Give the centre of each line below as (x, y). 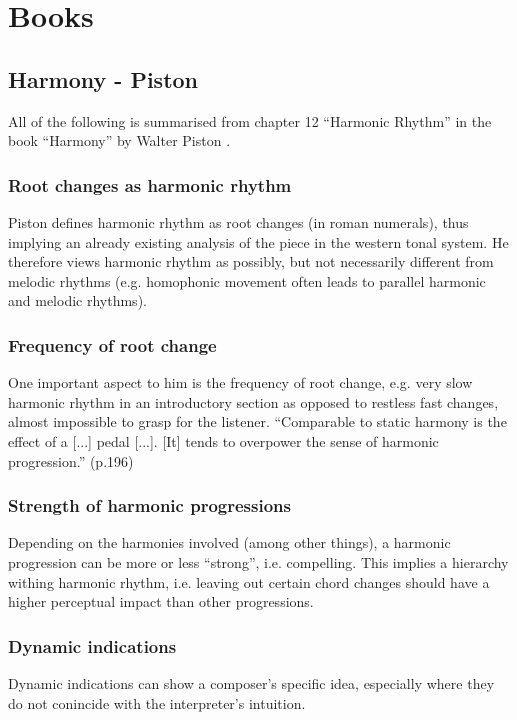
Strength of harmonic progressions (149, 505)
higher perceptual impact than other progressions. (161, 601)
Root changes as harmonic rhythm (150, 184)
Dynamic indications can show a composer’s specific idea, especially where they (251, 682)
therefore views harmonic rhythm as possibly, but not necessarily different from (251, 261)
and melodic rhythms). (77, 300)
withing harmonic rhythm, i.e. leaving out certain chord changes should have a (249, 581)
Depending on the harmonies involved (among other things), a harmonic (229, 542)
